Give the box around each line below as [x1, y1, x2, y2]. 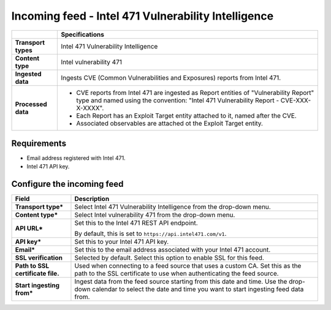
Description [74, 195, 110, 203]
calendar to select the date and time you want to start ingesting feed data [92, 285, 304, 293]
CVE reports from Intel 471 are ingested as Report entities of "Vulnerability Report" [76, 88, 314, 97]
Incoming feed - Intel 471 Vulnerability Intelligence [11, 9, 274, 23]
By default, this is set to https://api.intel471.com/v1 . [74, 230, 227, 238]
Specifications [61, 30, 104, 39]
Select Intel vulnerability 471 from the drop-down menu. [74, 211, 235, 219]
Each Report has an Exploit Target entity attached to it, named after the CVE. [76, 111, 297, 119]
